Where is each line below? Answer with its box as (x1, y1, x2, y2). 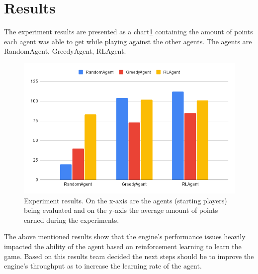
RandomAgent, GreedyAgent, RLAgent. (4, 46, 126, 56)
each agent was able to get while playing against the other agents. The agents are (4, 36, 252, 46)
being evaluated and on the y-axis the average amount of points (24, 205, 218, 215)
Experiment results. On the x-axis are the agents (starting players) (24, 195, 227, 205)
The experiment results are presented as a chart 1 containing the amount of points (4, 26, 253, 37)
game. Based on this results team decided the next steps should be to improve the (4, 251, 254, 261)
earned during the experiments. (24, 214, 119, 225)
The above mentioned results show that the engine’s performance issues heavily (4, 231, 246, 242)
